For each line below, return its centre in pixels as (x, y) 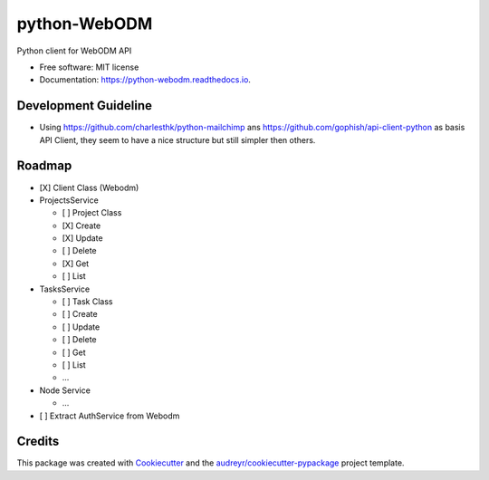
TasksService (65, 289)
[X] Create (81, 226)
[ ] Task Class (87, 302)
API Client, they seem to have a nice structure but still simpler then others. (177, 139)
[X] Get (76, 264)
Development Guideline (85, 106)
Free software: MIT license (89, 67)
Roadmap (44, 166)
